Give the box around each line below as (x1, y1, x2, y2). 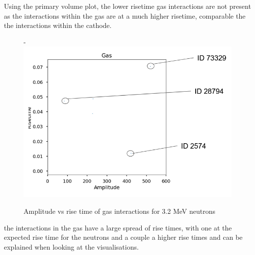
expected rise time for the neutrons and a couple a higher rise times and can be (4, 232, 243, 242)
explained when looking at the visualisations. (4, 241, 139, 252)
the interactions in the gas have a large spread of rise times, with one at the (4, 222, 232, 232)
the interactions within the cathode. (4, 20, 112, 30)
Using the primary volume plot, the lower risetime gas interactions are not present (4, 1, 251, 11)
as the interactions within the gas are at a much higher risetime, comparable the (4, 10, 246, 21)
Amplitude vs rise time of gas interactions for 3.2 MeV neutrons (24, 206, 215, 216)
